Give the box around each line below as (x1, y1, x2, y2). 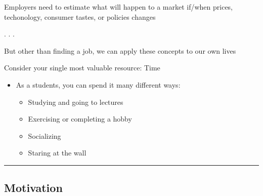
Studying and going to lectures (28, 96, 123, 107)
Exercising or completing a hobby (28, 113, 132, 124)
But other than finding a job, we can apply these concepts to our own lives (4, 45, 236, 56)
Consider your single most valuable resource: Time (4, 62, 160, 73)
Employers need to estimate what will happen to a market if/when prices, (4, 2, 233, 12)
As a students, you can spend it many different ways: (16, 79, 181, 90)
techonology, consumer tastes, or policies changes (4, 11, 156, 22)
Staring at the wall (28, 147, 86, 158)
